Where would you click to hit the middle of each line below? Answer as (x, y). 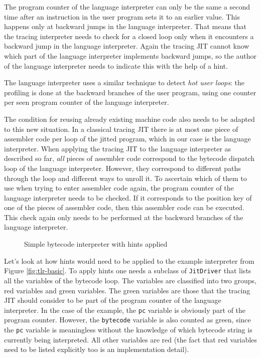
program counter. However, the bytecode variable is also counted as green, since (127, 320)
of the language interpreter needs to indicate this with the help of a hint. (116, 65)
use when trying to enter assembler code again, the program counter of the (119, 188)
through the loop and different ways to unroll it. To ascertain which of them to (125, 178)
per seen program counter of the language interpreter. (87, 102)
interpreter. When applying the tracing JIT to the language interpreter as (118, 148)
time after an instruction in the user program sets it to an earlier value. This (122, 16)
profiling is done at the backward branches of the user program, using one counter (130, 92)
